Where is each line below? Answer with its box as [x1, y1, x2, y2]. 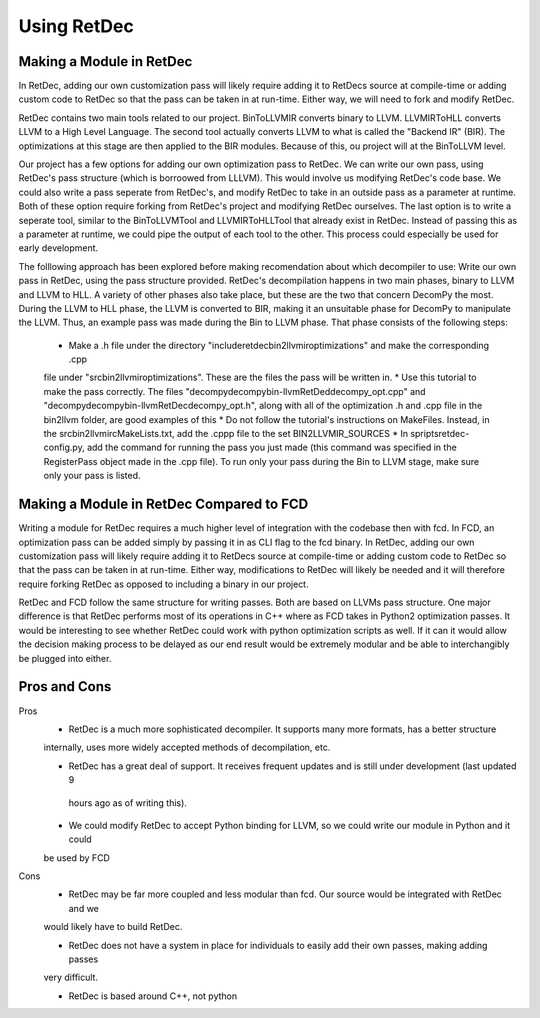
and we [68, 902, 100, 914]
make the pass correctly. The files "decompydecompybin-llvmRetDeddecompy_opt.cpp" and [43, 385, 426, 397]
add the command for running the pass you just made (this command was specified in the [86, 441, 457, 454]
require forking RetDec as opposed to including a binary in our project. [18, 578, 309, 590]
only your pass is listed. [43, 470, 141, 482]
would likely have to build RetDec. [43, 921, 183, 933]
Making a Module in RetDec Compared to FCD [18, 496, 309, 513]
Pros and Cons [18, 678, 112, 695]
